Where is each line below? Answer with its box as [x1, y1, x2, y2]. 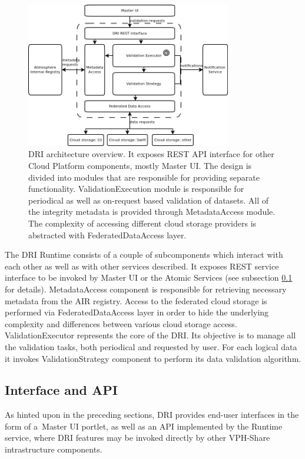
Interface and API [5, 381, 118, 399]
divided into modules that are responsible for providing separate [28, 171, 260, 183]
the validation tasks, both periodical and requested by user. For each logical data [5, 340, 297, 352]
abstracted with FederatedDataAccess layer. [28, 228, 187, 241]
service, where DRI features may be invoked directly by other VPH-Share [5, 431, 270, 444]
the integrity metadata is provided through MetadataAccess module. [28, 205, 276, 218]
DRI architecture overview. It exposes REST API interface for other [28, 148, 274, 160]
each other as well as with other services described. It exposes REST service [5, 260, 279, 272]
